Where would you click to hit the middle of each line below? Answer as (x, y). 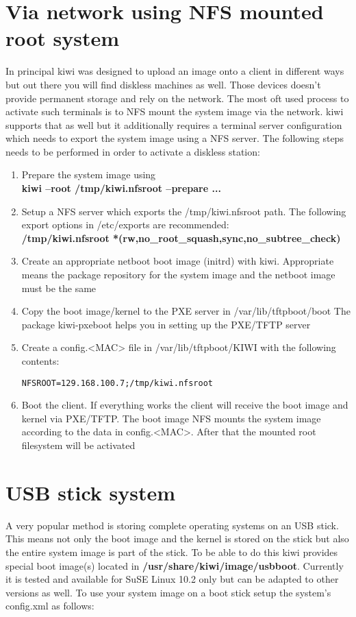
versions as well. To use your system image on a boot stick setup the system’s (168, 592)
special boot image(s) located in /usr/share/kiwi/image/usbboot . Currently (175, 565)
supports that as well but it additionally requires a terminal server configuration (174, 124)
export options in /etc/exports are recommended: (125, 225)
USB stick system (91, 492)
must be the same (59, 288)
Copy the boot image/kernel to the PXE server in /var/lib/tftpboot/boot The (186, 311)
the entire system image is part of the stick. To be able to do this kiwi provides (172, 552)
